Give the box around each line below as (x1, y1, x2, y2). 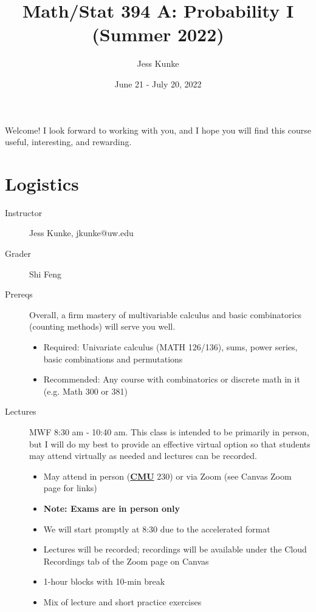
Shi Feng (29, 267, 62, 280)
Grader (5, 247, 31, 259)
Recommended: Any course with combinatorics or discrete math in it (43, 373, 300, 386)
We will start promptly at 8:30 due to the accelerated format (43, 522, 270, 535)
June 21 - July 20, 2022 (114, 77, 202, 90)
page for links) (43, 481, 97, 494)
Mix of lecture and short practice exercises (43, 595, 202, 608)
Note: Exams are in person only (43, 501, 180, 514)
